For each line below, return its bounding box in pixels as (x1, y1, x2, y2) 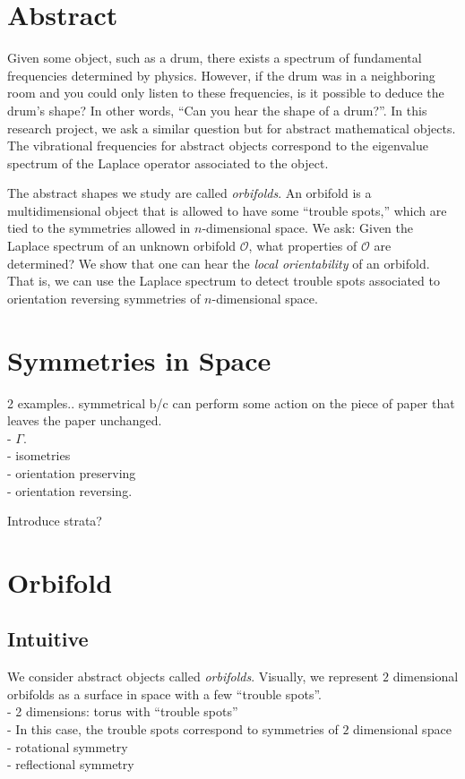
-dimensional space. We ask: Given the (202, 218, 413, 237)
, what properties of (248, 236, 357, 255)
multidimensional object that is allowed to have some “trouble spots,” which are (7, 201, 447, 219)
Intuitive (7, 625, 89, 653)
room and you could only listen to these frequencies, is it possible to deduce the (7, 83, 444, 102)
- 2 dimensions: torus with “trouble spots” (7, 702, 238, 721)
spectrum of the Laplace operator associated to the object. (7, 153, 329, 172)
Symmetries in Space (7, 341, 271, 378)
